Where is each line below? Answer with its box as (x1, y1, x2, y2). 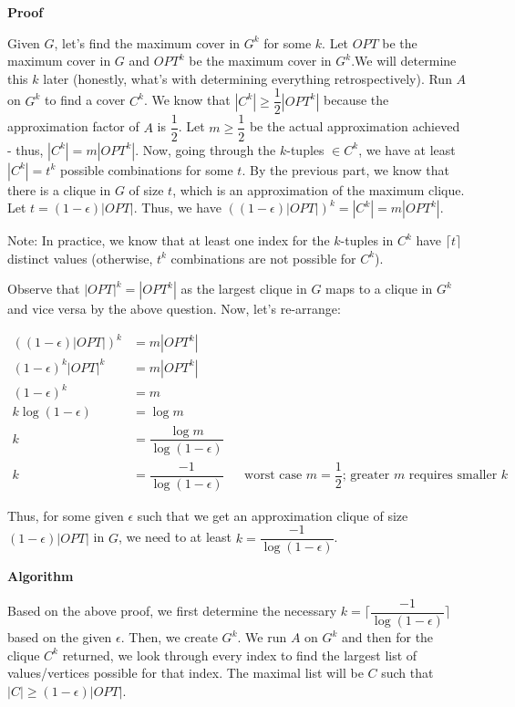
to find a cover (45, 90, 126, 109)
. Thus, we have (133, 198, 221, 217)
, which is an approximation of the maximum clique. (172, 180, 465, 199)
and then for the (342, 628, 434, 646)
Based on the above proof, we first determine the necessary (7, 601, 337, 620)
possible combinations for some (59, 160, 233, 179)
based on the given (7, 628, 112, 646)
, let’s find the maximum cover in (54, 33, 241, 52)
